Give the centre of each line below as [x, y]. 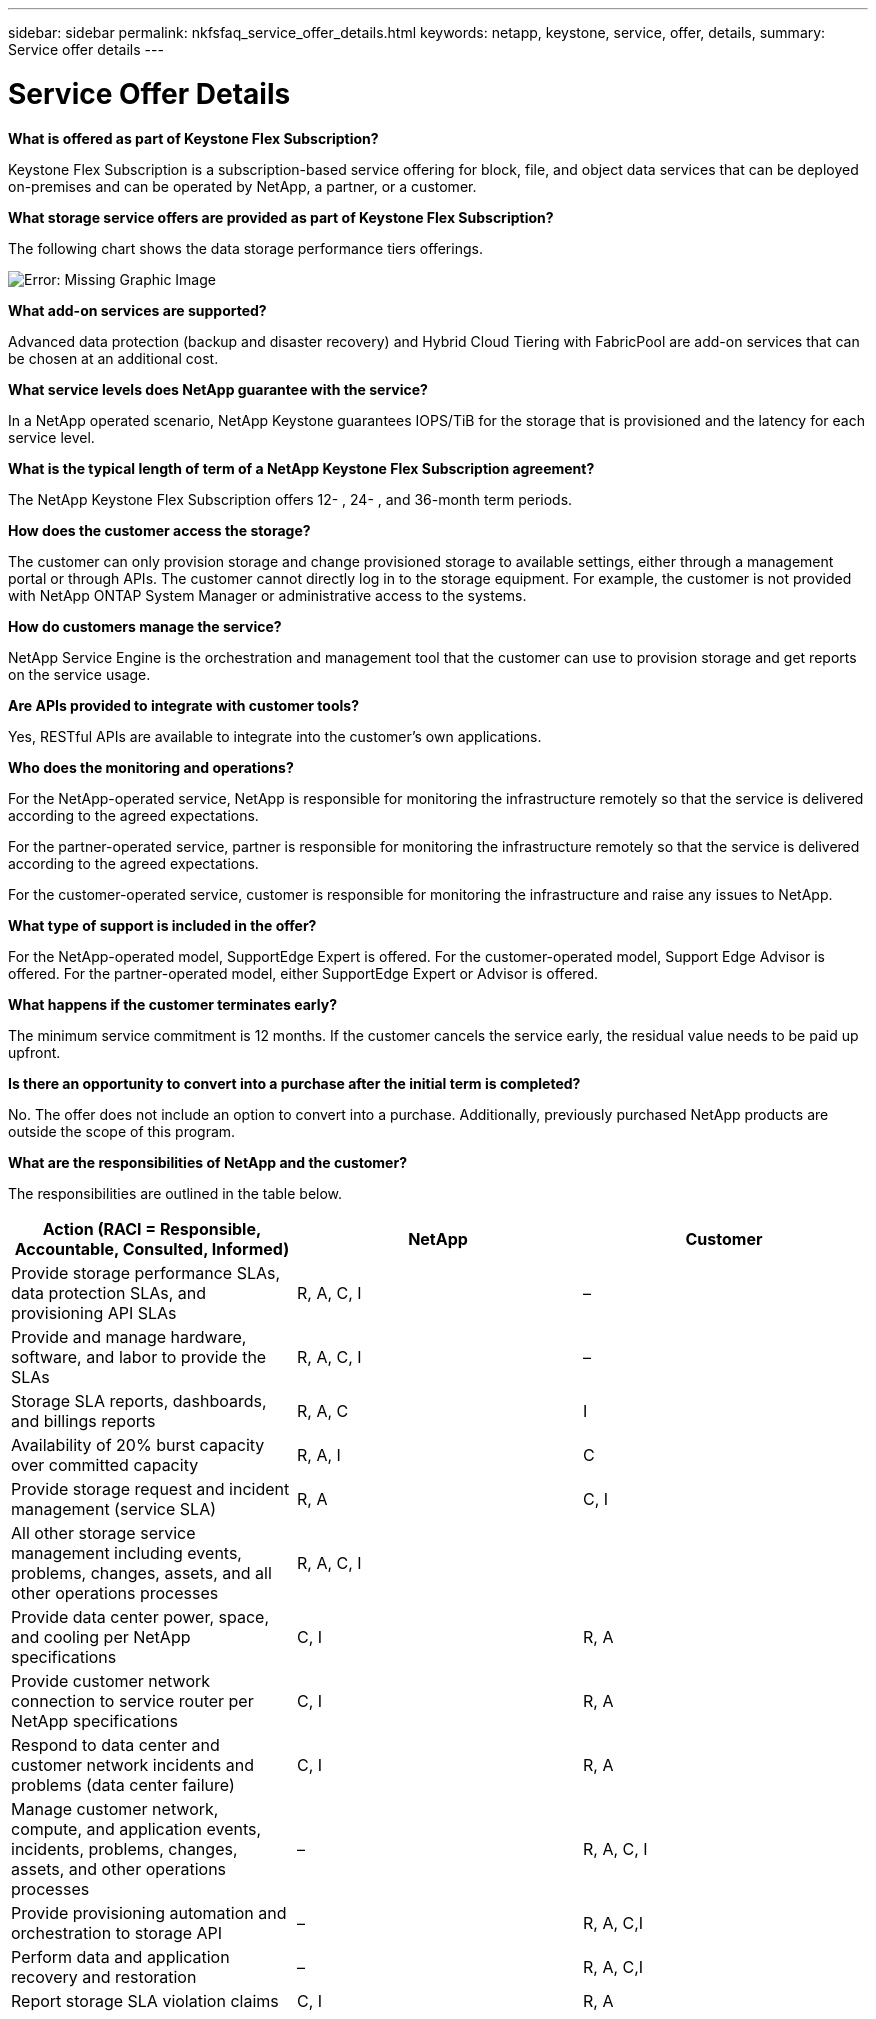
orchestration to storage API [117, 1932]
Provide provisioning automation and [149, 1912]
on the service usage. [79, 674]
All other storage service [103, 1532]
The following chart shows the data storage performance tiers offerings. [245, 248]
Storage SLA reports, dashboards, [139, 1400]
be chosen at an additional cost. [113, 358]
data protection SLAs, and [109, 1292]
